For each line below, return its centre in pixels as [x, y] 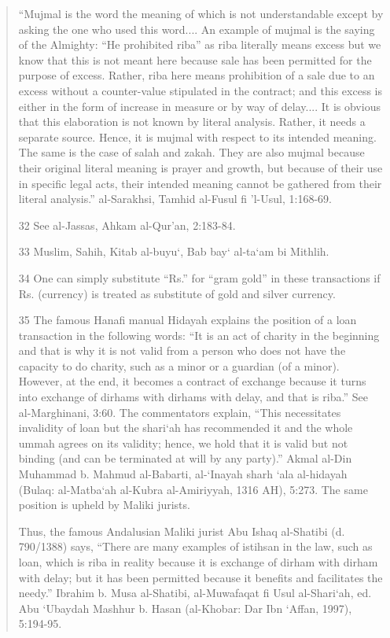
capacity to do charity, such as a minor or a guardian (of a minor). [179, 365]
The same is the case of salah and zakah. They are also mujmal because [191, 152]
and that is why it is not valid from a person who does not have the [182, 350]
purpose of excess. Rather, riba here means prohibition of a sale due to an [197, 75]
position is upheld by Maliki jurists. [104, 505]
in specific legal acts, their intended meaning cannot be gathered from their [200, 183]
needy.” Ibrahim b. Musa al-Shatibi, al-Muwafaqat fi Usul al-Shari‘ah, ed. [195, 593]
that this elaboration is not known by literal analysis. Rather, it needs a [192, 122]
